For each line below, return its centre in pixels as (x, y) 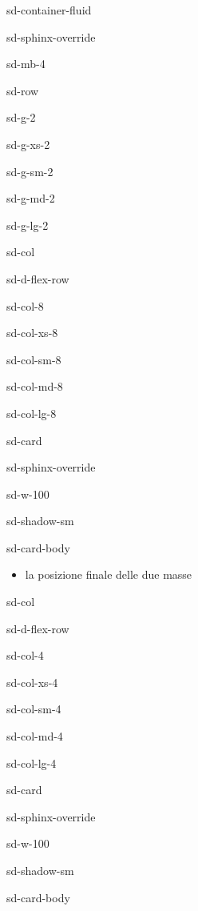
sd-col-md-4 (35, 736)
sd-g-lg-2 (28, 225)
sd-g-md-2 (31, 198)
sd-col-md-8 (35, 386)
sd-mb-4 (26, 64)
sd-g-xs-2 (28, 144)
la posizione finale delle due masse (109, 574)
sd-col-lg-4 (32, 763)
